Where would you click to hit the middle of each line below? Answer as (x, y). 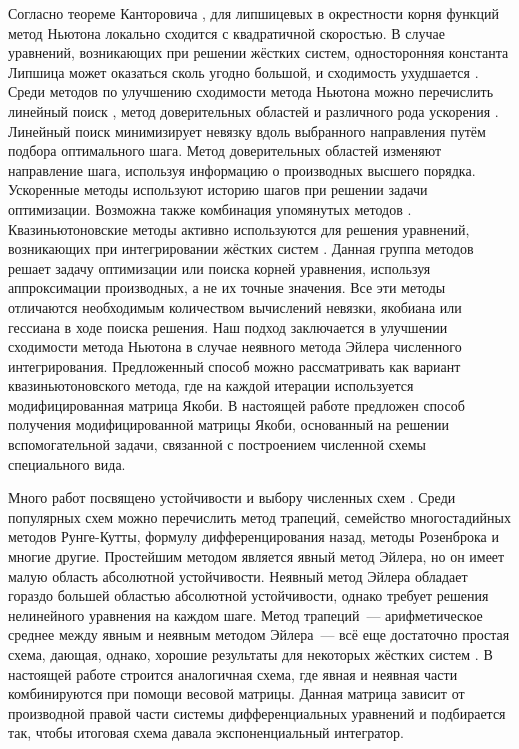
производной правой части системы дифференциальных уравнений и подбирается (257, 712)
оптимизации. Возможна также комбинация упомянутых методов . (210, 208)
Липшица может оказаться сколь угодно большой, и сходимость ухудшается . (243, 71)
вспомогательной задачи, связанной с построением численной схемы (217, 444)
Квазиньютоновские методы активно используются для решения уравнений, (239, 228)
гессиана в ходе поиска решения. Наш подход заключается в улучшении (228, 326)
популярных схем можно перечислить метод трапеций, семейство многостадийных (260, 516)
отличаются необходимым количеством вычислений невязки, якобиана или (235, 306)
